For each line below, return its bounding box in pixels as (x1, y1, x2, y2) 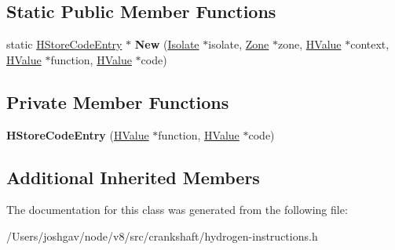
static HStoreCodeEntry (6, 36, 123, 53)
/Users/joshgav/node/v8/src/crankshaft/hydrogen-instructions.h (6, 227, 318, 244)
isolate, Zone (208, 36, 269, 53)
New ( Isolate (134, 36, 199, 53)
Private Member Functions (6, 89, 229, 114)
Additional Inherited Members (6, 165, 260, 189)
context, (350, 36, 390, 53)
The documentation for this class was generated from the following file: (6, 201, 348, 218)
